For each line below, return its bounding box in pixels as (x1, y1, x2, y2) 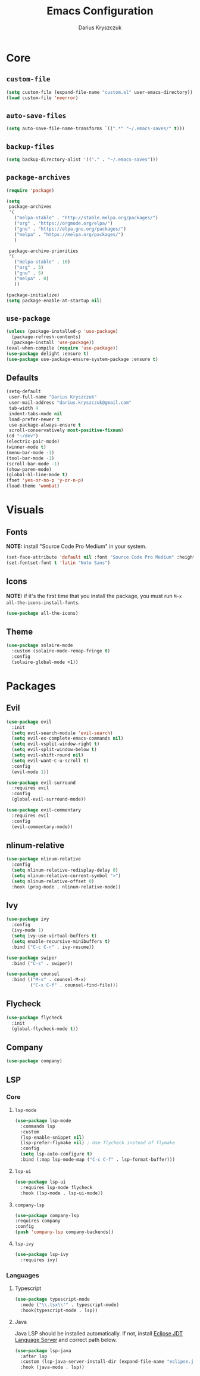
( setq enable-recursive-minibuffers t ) (11, 938, 111, 945)
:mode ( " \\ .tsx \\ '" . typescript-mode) (20, 1301, 120, 1308)
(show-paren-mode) (6, 466, 52, 473)
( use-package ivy (6, 916, 49, 923)
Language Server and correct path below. (14, 1336, 117, 1343)
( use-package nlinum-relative (6, 856, 82, 862)
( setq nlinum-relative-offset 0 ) (11, 878, 95, 884)
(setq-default (6, 388, 42, 395)
